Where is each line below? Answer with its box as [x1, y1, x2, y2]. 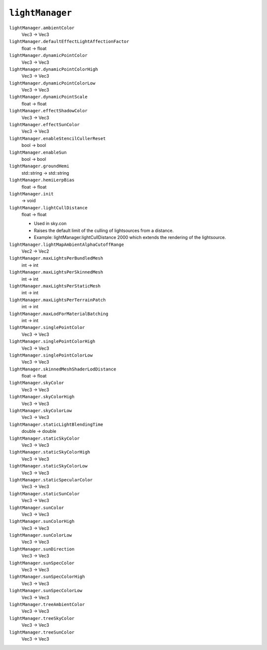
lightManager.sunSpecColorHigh [9, 574, 85, 580]
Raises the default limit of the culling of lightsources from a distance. [34, 228, 174, 233]
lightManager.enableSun [9, 149, 67, 155]
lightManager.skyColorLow [9, 408, 72, 414]
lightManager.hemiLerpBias [9, 177, 75, 183]
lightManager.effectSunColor [9, 122, 80, 128]
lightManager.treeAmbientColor [9, 602, 85, 607]
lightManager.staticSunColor [9, 491, 80, 497]
